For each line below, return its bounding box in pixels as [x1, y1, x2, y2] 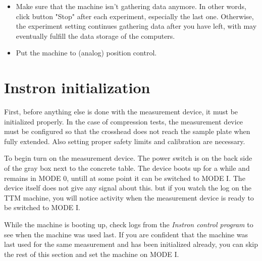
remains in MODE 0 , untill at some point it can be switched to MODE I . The [4, 172, 245, 183]
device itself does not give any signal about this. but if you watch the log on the [4, 182, 251, 193]
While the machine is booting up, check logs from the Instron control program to [4, 219, 253, 230]
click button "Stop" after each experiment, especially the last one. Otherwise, [16, 11, 254, 21]
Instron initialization [4, 77, 150, 98]
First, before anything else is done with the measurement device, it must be [4, 106, 238, 117]
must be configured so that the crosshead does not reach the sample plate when [4, 126, 250, 137]
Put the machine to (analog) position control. [16, 47, 157, 58]
